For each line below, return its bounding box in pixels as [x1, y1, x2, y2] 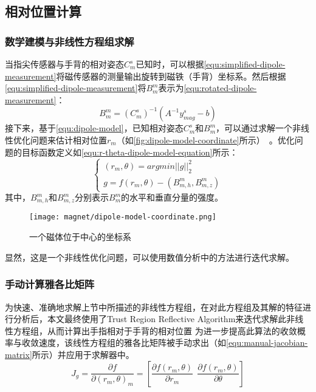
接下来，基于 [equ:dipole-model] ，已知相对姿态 [5, 122, 184, 134]
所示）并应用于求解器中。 [32, 348, 134, 360]
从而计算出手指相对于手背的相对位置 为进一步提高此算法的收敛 [47, 324, 297, 337]
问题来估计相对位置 [30, 133, 107, 146]
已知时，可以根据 [136, 58, 204, 70]
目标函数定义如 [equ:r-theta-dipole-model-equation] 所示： [21, 145, 238, 158]
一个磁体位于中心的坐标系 [29, 230, 131, 243]
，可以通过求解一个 [216, 122, 293, 134]
